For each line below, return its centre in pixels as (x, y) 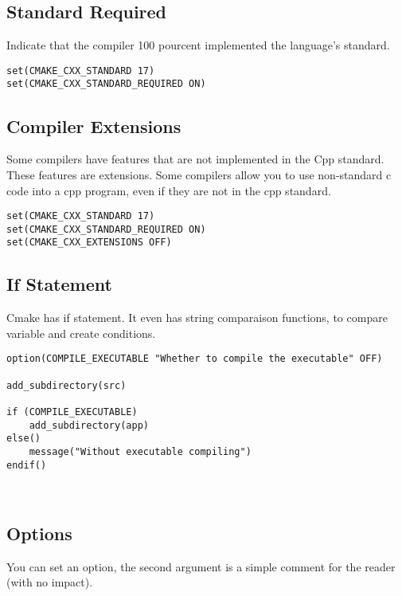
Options (39, 533)
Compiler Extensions (94, 125)
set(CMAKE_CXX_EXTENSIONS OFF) (89, 243)
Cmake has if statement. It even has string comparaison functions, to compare (197, 318)
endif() (27, 465)
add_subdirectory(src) (66, 385)
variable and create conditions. (81, 333)
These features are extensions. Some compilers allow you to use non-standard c (199, 174)
